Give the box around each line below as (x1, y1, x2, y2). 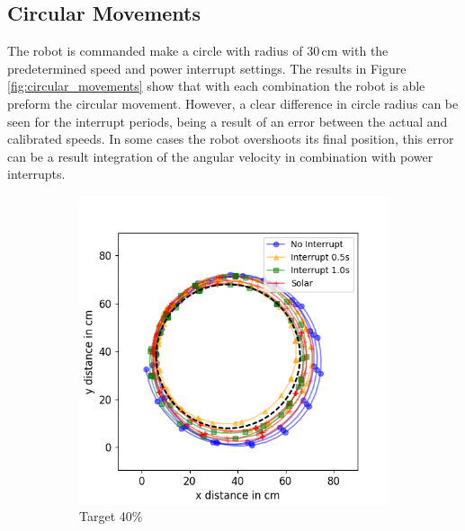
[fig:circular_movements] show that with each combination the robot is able (7, 76, 425, 95)
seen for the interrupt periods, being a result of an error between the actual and (7, 111, 448, 130)
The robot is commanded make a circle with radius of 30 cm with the (7, 41, 389, 60)
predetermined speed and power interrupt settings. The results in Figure (7, 58, 407, 77)
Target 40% (79, 507, 143, 526)
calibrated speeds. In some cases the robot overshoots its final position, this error (7, 129, 454, 148)
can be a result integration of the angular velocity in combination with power (7, 146, 434, 165)
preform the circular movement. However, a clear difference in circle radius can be (7, 93, 459, 112)
